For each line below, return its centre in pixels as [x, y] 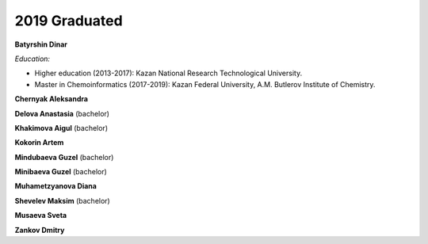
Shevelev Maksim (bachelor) [62, 200]
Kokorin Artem [39, 143]
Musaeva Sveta [41, 215]
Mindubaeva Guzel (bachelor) [64, 157]
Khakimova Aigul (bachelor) [61, 128]
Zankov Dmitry [40, 230]
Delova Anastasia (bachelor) [62, 113]
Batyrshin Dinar [41, 44]
